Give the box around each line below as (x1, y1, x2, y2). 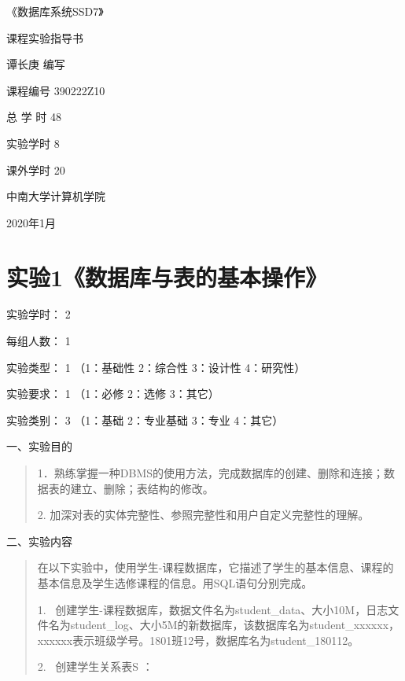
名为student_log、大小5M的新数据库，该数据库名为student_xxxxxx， (48, 617, 400, 633)
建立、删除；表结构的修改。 (70, 480, 214, 496)
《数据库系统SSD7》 (6, 3, 104, 19)
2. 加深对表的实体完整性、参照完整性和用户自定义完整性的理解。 (37, 506, 370, 523)
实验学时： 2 (6, 306, 71, 322)
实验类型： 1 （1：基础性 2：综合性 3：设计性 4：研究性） (6, 359, 306, 375)
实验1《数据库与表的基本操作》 (6, 260, 328, 293)
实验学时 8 (6, 134, 60, 151)
